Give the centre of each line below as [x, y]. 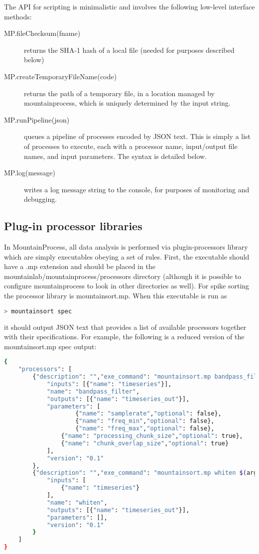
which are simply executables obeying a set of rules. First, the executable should [127, 256]
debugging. [41, 199]
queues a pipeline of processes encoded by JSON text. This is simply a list [137, 136]
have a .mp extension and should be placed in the [80, 266]
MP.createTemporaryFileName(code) [61, 76]
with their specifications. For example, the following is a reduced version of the [124, 337]
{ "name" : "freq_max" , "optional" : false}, [145, 429]
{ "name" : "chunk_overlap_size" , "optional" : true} [145, 443]
